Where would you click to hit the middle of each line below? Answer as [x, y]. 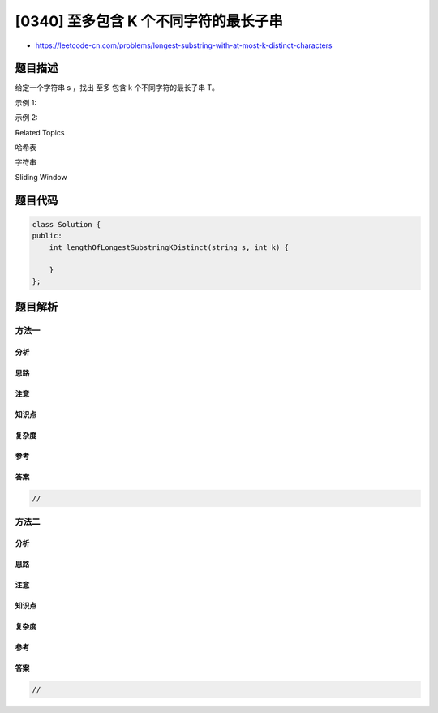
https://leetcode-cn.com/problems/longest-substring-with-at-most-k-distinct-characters [184, 45]
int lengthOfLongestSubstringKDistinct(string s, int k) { [169, 247]
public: [47, 236]
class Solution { [67, 224]
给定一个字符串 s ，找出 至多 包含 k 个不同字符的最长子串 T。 [117, 88]
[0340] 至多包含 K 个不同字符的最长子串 [149, 21]
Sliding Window [41, 177]
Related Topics [40, 132]
